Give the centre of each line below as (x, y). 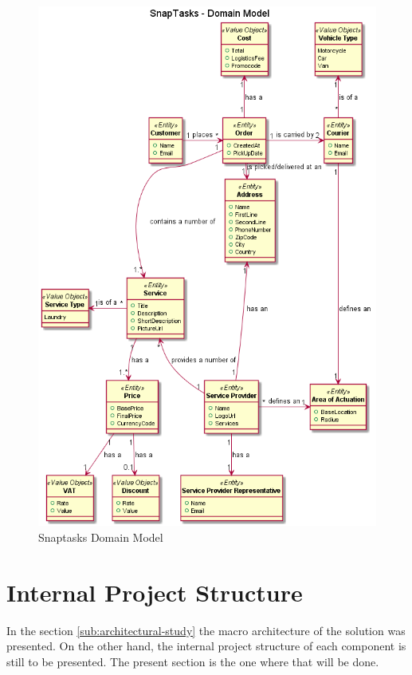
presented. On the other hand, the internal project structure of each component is (206, 646)
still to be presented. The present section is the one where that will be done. (193, 661)
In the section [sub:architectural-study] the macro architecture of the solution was (206, 630)
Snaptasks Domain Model (101, 537)
